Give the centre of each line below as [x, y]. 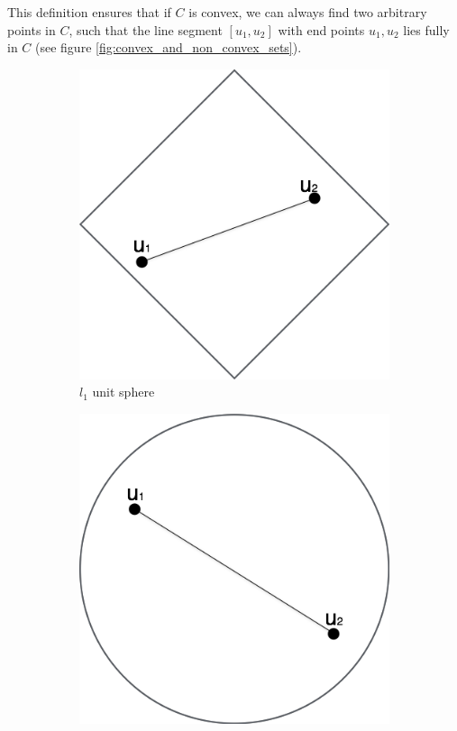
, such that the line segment [146, 29]
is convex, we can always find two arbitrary [308, 12]
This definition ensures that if [89, 12]
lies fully [426, 29]
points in [32, 29]
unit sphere [123, 392]
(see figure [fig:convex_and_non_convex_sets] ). [169, 47]
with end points [321, 29]
